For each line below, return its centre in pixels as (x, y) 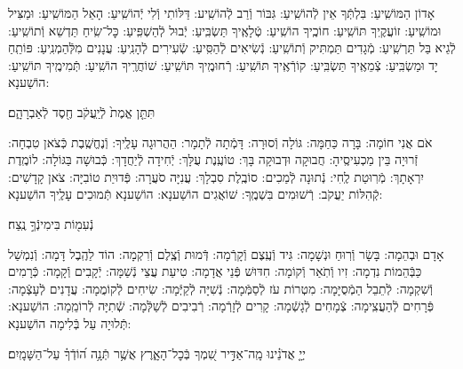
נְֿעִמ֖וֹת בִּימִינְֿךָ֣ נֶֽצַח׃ (51, 223)
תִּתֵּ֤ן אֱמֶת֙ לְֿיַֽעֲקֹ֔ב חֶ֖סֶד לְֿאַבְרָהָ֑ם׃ (82, 111)
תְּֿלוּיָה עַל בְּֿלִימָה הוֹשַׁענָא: (70, 322)
